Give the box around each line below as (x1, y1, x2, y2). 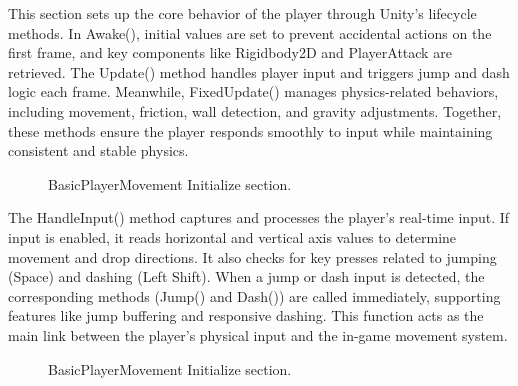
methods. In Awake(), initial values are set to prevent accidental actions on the (8, 22, 492, 43)
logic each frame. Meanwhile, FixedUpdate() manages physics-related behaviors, (8, 81, 499, 102)
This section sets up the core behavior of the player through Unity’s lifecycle (8, 3, 477, 23)
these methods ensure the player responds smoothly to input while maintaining (8, 120, 493, 141)
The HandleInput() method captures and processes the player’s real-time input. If (8, 207, 510, 228)
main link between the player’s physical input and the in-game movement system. (8, 324, 508, 345)
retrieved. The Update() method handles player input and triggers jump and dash (8, 61, 510, 82)
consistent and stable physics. (8, 140, 189, 161)
